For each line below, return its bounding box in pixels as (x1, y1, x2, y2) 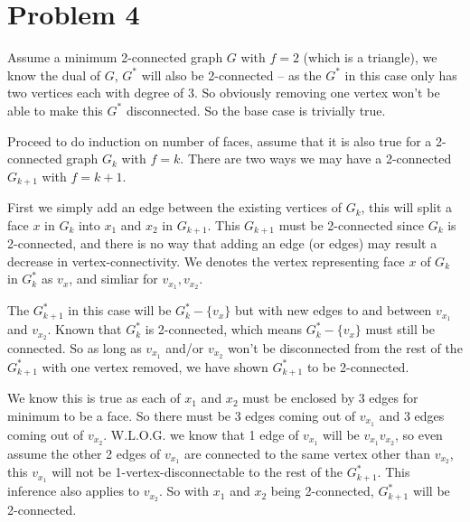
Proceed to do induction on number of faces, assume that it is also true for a (7, 131, 432, 150)
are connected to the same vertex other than (183, 443, 430, 462)
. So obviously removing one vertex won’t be (194, 83, 440, 102)
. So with (158, 481, 210, 500)
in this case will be (68, 301, 172, 320)
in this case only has (344, 65, 457, 84)
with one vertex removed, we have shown (42, 357, 268, 376)
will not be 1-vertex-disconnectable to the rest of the (52, 462, 343, 481)
